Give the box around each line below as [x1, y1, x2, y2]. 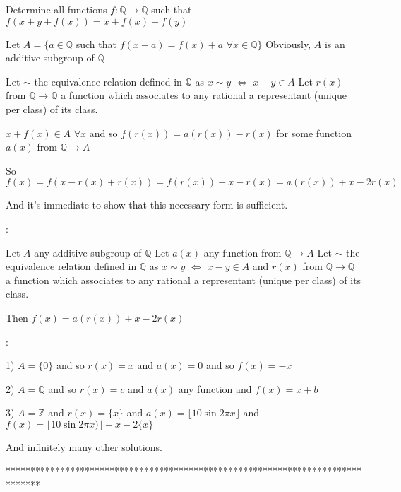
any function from [203, 245, 282, 259]
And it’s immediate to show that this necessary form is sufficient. [6, 197, 288, 212]
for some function [276, 125, 352, 140]
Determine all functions [6, 2, 107, 16]
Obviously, [265, 36, 311, 51]
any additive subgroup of [34, 245, 142, 259]
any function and [178, 381, 252, 396]
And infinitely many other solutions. [6, 439, 162, 454]
